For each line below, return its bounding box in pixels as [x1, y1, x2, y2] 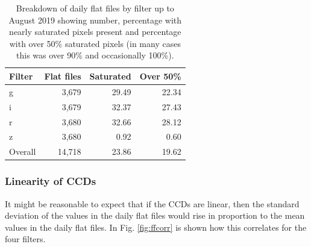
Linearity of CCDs [5, 174, 96, 189]
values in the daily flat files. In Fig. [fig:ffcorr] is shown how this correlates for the [5, 220, 307, 233]
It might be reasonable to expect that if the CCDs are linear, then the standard [5, 197, 300, 210]
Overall [9, 145, 36, 158]
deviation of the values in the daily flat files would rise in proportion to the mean [5, 209, 305, 222]
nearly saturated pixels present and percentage [9, 25, 181, 38]
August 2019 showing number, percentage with [8, 13, 182, 26]
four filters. [5, 233, 46, 245]
